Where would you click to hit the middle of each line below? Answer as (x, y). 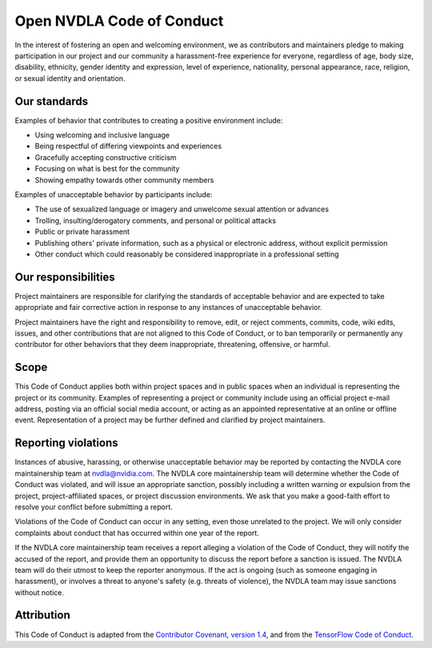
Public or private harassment (82, 231)
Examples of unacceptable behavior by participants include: (114, 194)
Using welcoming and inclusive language (102, 135)
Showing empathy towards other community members (124, 179)
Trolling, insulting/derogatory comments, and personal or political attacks (155, 220)
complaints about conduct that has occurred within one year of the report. (137, 533)
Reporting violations (66, 443)
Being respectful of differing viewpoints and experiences (128, 146)
